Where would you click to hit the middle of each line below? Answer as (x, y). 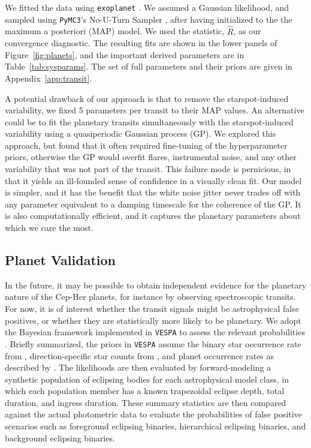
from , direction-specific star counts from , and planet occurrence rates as (140, 355)
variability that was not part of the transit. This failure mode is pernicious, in (148, 169)
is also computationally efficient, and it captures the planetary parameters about (153, 216)
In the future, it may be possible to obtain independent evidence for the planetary (156, 285)
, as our (247, 31)
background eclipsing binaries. (60, 438)
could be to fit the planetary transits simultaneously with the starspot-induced (149, 121)
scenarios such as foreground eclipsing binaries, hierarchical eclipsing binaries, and (155, 426)
